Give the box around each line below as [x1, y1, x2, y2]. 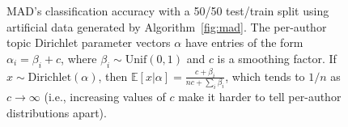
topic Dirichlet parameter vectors [6, 34, 171, 51]
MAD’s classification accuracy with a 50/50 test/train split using [6, 2, 329, 19]
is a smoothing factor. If [217, 49, 337, 66]
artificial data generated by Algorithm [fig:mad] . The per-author [6, 18, 327, 35]
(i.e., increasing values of [44, 88, 166, 105]
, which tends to [225, 67, 305, 84]
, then [98, 67, 128, 84]
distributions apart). [6, 104, 107, 121]
